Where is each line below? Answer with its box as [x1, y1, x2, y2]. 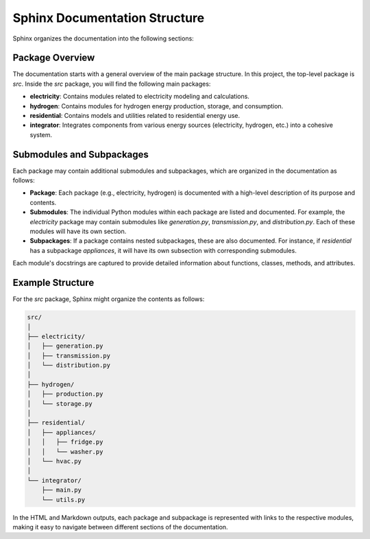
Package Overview [12, 52, 95, 64]
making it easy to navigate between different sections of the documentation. [12, 523, 229, 531]
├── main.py [41, 486, 82, 494]
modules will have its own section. [29, 227, 127, 236]
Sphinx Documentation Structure [12, 10, 205, 25]
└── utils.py [41, 496, 86, 503]
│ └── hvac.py [27, 457, 82, 465]
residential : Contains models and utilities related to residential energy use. [29, 112, 241, 120]
